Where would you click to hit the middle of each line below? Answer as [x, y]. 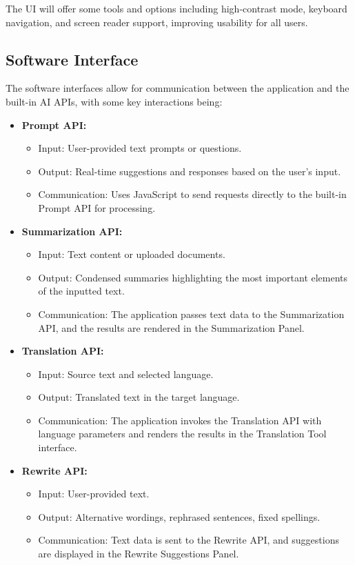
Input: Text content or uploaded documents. [132, 254]
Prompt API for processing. [97, 207]
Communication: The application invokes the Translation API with [180, 420]
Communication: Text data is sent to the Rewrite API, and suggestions [189, 540]
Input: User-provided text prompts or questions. [140, 148]
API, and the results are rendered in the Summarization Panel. [171, 327]
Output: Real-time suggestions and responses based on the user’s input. [190, 171]
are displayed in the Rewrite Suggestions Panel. [139, 554]
